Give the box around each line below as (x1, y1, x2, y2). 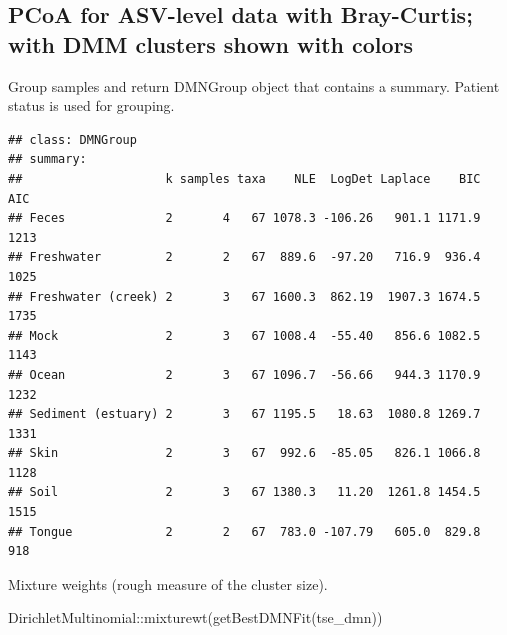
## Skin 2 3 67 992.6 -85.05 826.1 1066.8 (8, 446, 481, 461)
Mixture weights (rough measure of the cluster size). (8, 573, 328, 594)
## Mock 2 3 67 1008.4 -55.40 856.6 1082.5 (8, 328, 481, 343)
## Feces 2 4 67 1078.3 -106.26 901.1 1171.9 (8, 211, 481, 226)
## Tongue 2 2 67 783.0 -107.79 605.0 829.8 (8, 524, 481, 539)
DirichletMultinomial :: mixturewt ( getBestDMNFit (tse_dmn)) (8, 607, 383, 628)
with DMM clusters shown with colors (8, 28, 414, 59)
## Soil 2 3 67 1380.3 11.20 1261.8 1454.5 (8, 485, 481, 500)
